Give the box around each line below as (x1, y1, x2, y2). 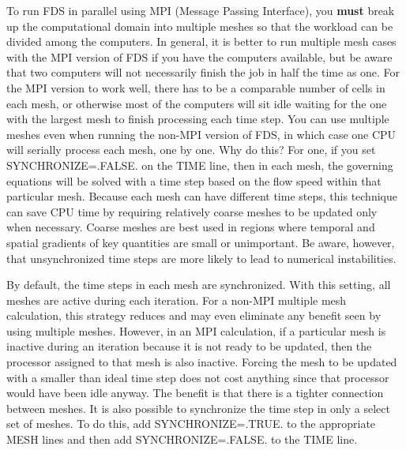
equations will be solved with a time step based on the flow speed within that (6, 172, 382, 189)
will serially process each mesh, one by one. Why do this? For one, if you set (6, 141, 376, 158)
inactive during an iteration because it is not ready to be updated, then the (6, 338, 372, 354)
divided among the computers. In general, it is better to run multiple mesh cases (6, 33, 397, 50)
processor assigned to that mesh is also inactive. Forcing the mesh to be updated (6, 354, 397, 370)
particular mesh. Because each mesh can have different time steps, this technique (6, 188, 397, 204)
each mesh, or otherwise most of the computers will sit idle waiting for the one (6, 95, 387, 111)
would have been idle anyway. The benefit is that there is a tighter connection (6, 384, 384, 401)
